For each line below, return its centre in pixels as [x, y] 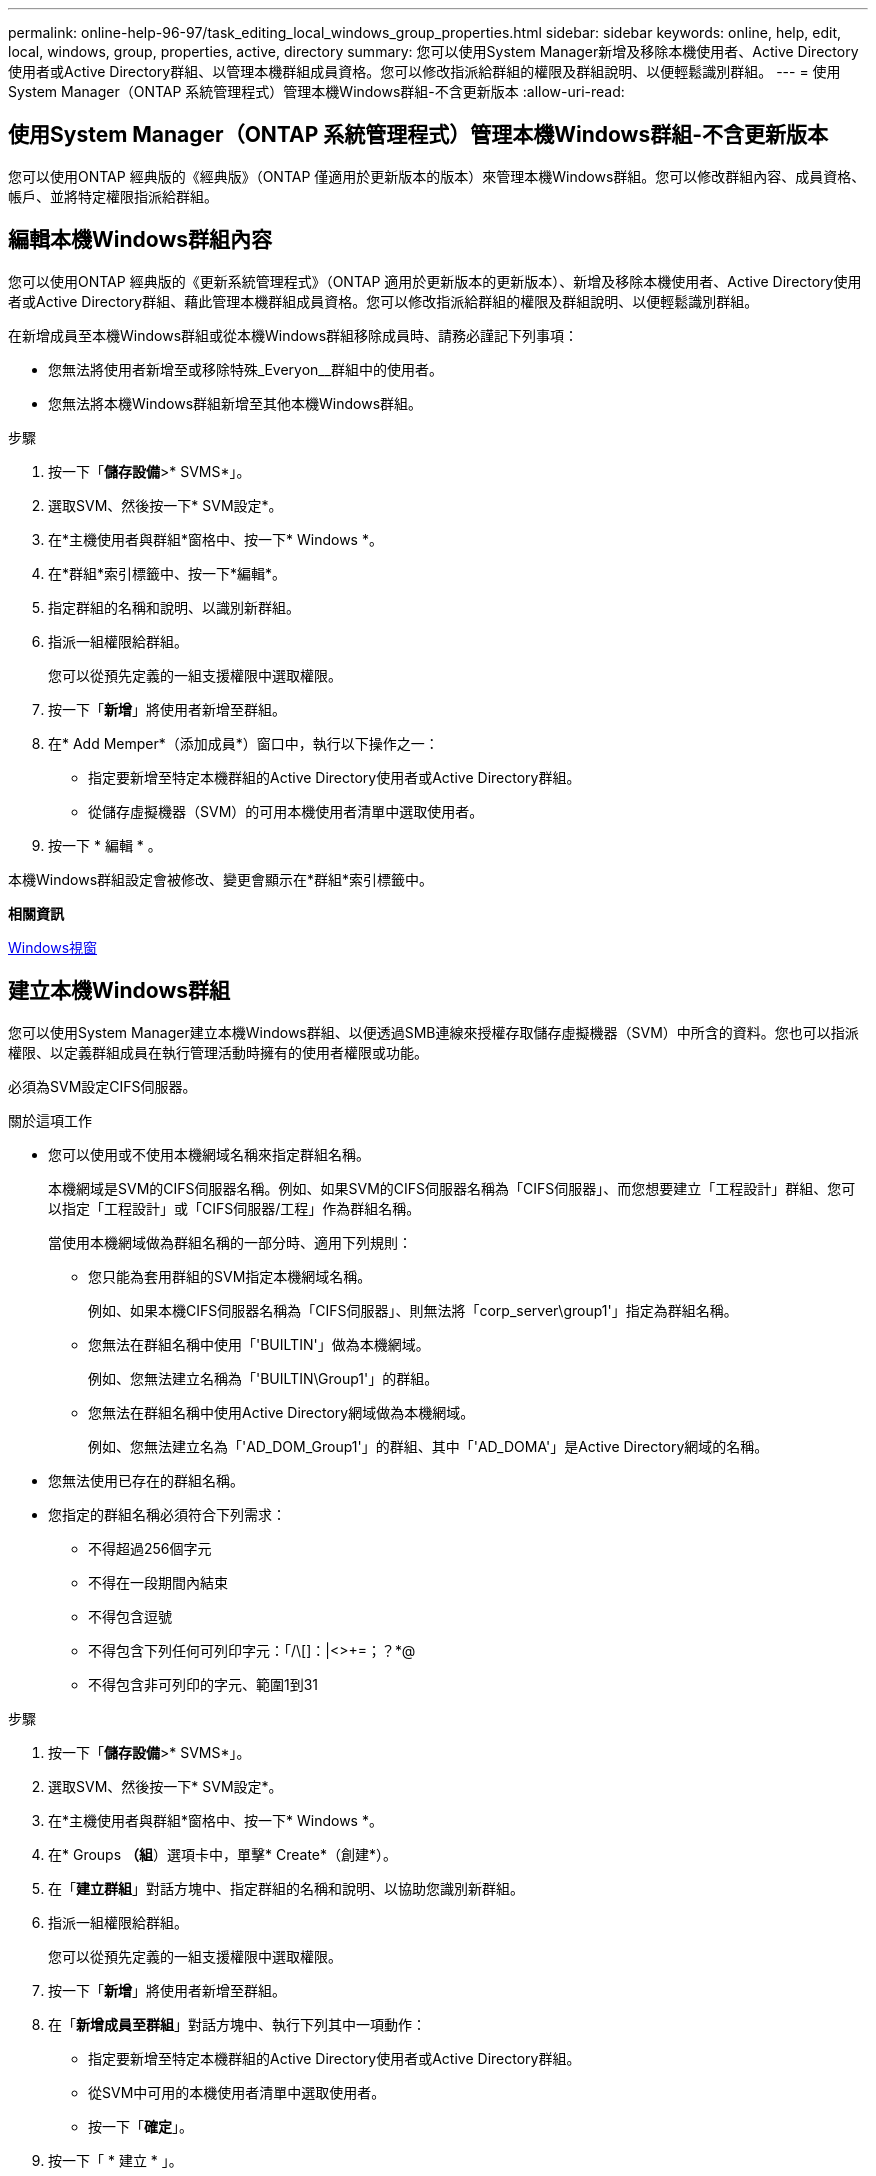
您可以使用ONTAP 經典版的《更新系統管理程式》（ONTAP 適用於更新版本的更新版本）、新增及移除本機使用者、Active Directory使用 [435, 281]
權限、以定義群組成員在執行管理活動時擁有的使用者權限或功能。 [218, 1052]
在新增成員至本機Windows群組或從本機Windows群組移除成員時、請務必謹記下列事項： [293, 335]
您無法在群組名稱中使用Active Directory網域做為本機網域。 [281, 1412]
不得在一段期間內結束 [158, 1582]
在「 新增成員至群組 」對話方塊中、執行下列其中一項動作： [237, 2024]
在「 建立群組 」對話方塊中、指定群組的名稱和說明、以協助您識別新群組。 [286, 1888]
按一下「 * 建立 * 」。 [115, 2160]
